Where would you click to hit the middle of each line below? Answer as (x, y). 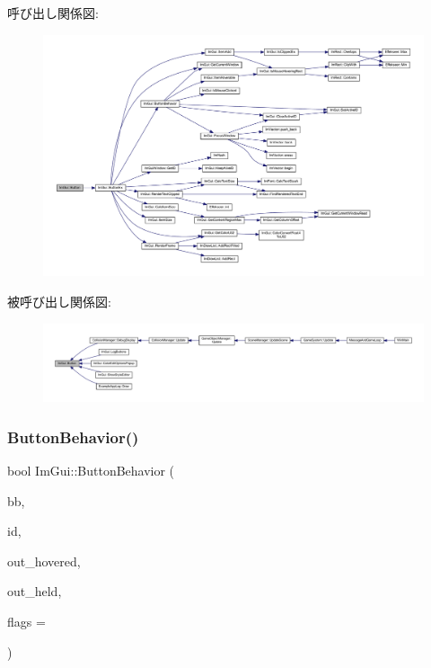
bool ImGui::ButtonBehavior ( (91, 471)
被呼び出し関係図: (59, 301)
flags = (26, 622)
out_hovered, (44, 561)
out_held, (35, 591)
